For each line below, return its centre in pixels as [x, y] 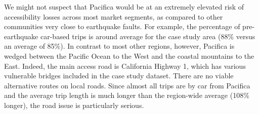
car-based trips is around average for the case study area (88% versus [148, 36]
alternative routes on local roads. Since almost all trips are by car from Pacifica [127, 85]
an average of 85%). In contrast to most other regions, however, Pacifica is [119, 46]
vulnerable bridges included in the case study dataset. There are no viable [119, 76]
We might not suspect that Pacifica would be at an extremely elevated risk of [124, 7]
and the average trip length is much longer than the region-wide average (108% [127, 95]
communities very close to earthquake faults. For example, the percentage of [122, 26]
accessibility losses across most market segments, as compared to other [114, 16]
